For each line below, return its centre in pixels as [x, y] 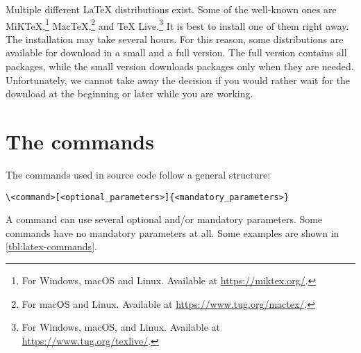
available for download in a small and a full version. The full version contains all [176, 52]
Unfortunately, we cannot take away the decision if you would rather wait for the [178, 80]
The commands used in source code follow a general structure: [138, 174]
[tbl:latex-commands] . [51, 246]
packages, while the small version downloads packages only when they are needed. [180, 66]
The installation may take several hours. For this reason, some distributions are [175, 39]
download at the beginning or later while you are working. [129, 93]
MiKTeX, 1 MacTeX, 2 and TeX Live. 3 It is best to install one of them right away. [177, 24]
